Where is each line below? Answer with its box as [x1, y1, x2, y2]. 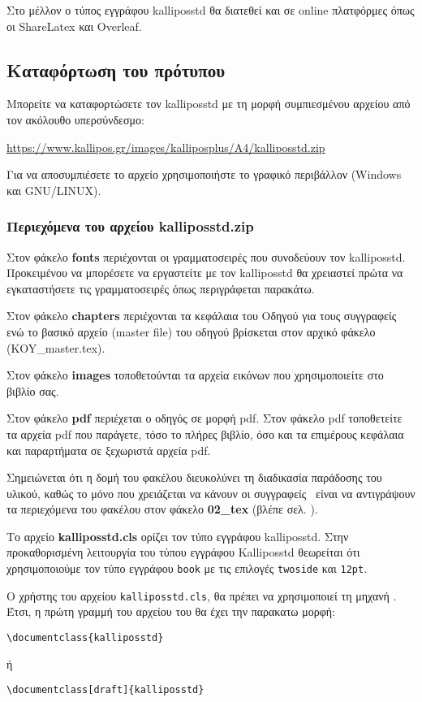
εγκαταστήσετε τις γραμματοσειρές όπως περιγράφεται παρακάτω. [6, 279, 315, 297]
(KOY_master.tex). [6, 339, 105, 356]
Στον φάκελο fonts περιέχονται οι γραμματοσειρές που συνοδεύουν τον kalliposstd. [6, 248, 406, 265]
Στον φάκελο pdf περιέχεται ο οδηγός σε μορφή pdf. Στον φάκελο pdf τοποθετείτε [6, 409, 403, 427]
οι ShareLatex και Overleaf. [6, 17, 142, 34]
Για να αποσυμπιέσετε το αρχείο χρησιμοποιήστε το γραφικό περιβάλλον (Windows [6, 166, 402, 183]
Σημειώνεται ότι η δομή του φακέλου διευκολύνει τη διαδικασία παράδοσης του [6, 469, 382, 486]
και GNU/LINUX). [6, 181, 101, 198]
